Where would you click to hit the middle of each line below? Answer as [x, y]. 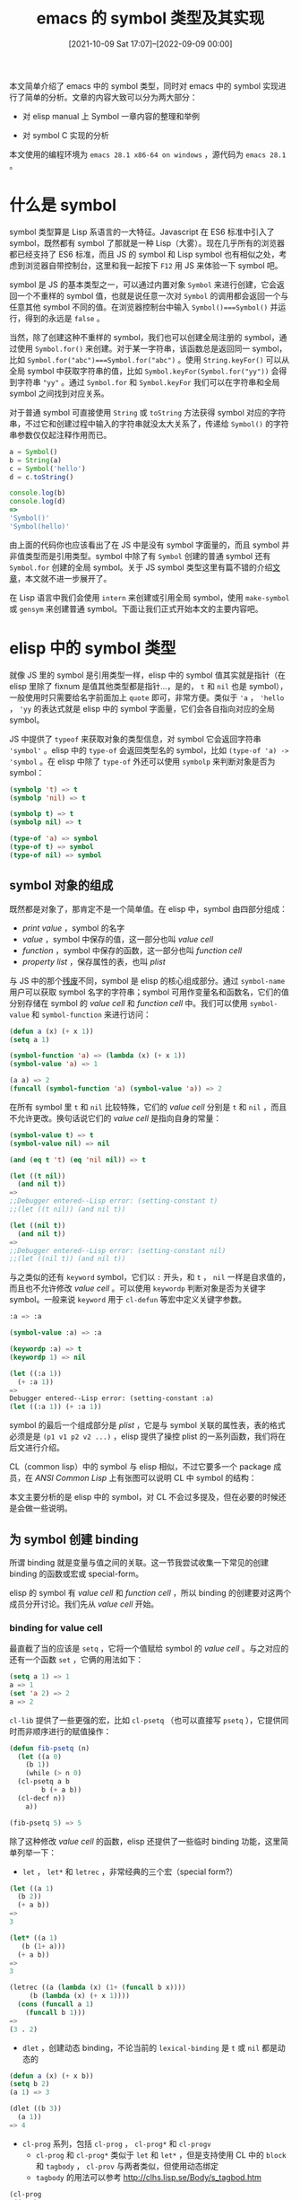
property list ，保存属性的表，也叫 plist [94, 961]
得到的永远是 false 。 [64, 318]
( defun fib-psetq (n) [50, 1748]
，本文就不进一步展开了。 [64, 578]
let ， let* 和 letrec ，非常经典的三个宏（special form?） [130, 1871]
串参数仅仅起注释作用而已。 [60, 434]
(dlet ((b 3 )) [36, 2109]
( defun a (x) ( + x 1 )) [51, 1031]
